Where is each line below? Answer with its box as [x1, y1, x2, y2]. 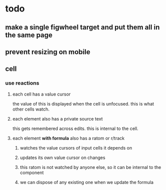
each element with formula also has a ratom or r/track [12, 135, 125, 141]
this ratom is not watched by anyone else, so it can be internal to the [20, 164, 161, 170]
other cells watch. [12, 106, 50, 112]
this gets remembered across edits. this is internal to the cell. [12, 125, 139, 131]
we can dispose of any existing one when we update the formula [20, 179, 154, 185]
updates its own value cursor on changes [20, 154, 105, 160]
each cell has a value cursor [12, 91, 71, 97]
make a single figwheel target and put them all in [5, 23, 160, 31]
